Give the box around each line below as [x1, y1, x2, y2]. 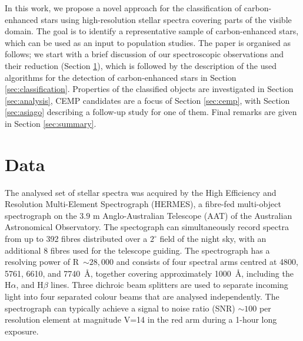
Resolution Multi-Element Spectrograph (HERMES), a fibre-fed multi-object [5, 198, 281, 210]
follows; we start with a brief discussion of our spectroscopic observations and [5, 48, 284, 60]
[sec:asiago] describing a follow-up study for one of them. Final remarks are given [5, 106, 297, 118]
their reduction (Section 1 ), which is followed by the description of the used [5, 59, 277, 71]
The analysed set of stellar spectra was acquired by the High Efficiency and [5, 186, 277, 198]
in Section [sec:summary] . [5, 117, 96, 129]
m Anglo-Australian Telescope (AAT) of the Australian [92, 209, 292, 221]
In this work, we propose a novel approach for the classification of [5, 2, 242, 14]
